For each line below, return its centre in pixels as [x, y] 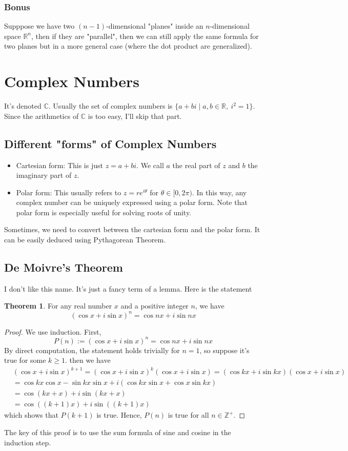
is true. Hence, [119, 415]
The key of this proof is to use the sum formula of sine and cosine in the [118, 432]
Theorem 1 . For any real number [58, 306]
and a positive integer [155, 306]
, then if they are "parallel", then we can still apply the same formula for [145, 36]
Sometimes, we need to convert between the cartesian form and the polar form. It [132, 229]
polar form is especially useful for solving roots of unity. [104, 212]
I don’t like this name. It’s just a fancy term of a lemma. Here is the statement [128, 288]
